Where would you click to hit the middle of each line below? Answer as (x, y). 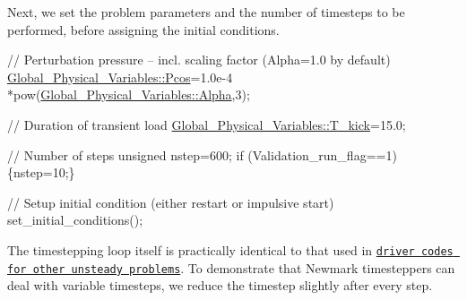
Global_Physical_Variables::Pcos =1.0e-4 (120, 77)
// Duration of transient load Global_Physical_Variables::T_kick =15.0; (207, 124)
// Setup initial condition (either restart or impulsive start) (171, 202)
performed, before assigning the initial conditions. (143, 29)
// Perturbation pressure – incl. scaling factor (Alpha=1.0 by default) (199, 60)
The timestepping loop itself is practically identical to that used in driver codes (230, 249)
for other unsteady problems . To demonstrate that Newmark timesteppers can (231, 267)
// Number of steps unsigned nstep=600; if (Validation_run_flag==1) (202, 154)
